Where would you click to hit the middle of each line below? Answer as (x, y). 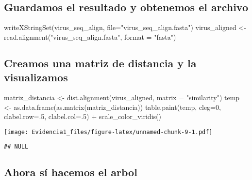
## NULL (16, 147)
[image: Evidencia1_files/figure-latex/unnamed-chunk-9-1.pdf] (108, 132)
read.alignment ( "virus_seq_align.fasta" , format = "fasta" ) (90, 37)
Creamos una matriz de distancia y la (100, 63)
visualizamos (36, 77)
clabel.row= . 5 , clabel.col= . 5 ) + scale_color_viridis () (83, 116)
